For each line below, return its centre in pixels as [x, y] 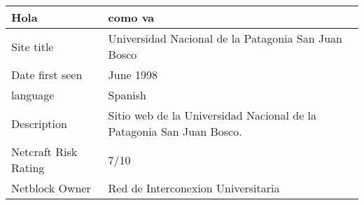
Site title [33, 46]
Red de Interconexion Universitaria [194, 188]
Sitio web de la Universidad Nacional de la [212, 115]
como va [131, 17]
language [33, 95]
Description [39, 123]
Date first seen [47, 75]
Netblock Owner [51, 188]
